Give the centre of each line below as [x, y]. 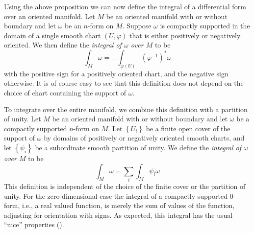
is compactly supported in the [205, 26]
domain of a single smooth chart [52, 35]
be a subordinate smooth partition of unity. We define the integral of [138, 147]
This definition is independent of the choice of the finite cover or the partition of [125, 186]
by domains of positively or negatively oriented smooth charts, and [144, 138]
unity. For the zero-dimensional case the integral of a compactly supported [116, 196]
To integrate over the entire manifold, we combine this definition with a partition [126, 109]
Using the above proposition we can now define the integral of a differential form [125, 6]
